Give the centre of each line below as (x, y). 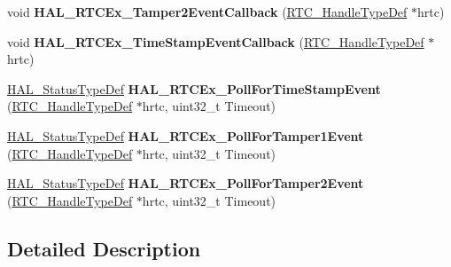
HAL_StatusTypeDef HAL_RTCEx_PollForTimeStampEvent (194, 88)
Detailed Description (104, 248)
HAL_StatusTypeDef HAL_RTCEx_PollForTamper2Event (186, 183)
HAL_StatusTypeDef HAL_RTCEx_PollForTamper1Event (186, 135)
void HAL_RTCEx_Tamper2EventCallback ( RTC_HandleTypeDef (207, 12)
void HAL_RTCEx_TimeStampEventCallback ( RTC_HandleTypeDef (216, 41)
